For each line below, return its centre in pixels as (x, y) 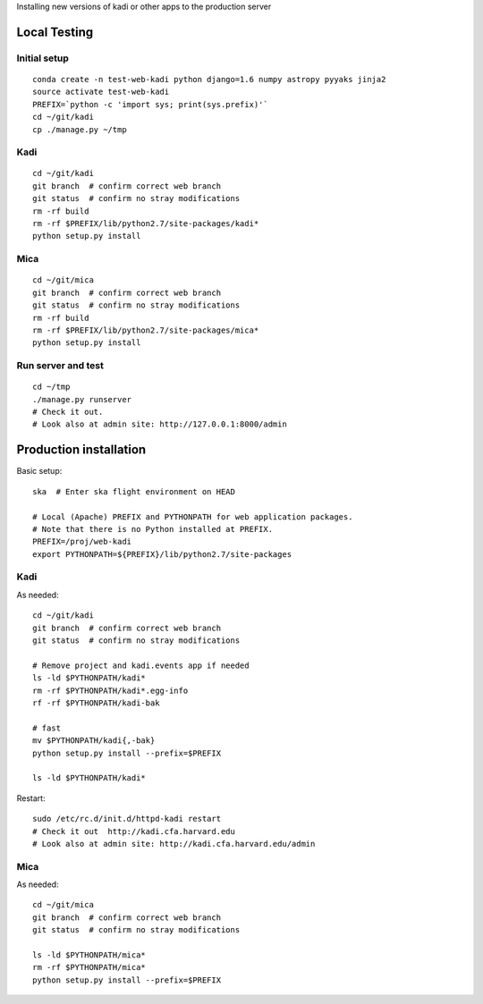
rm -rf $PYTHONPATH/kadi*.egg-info (110, 690)
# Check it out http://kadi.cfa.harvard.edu (134, 831)
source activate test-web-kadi (101, 92)
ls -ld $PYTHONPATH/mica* (89, 955)
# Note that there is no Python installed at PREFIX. (153, 529)
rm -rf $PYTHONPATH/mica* (89, 967)
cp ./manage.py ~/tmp (80, 129)
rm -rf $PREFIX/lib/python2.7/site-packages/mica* (146, 330)
